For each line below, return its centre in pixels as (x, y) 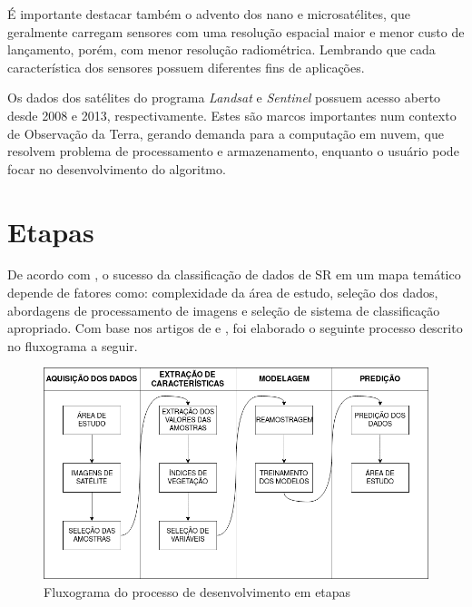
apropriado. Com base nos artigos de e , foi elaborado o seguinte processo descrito (235, 328)
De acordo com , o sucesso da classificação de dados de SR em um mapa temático (234, 274)
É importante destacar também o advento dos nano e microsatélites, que (209, 14)
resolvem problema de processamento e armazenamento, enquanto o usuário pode (233, 151)
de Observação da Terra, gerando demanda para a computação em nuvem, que (226, 133)
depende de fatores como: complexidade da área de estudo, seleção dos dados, (223, 293)
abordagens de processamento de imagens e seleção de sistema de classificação (224, 310)
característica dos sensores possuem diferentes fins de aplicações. (186, 67)
